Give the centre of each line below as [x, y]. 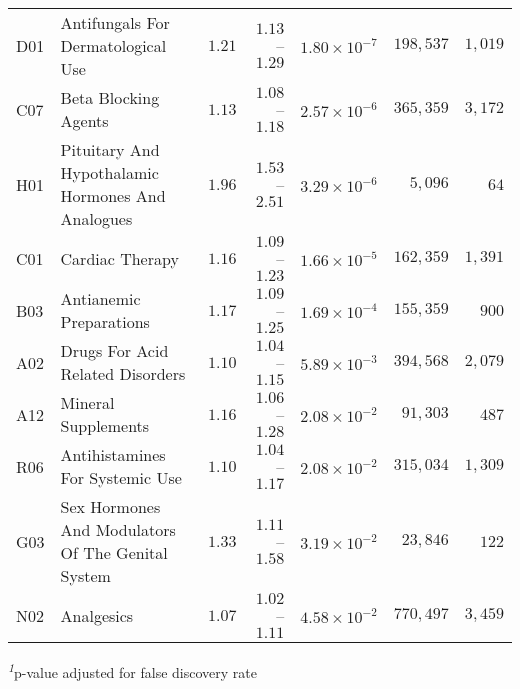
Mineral [87, 402]
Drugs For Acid [114, 350]
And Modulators [118, 529]
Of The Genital [114, 552]
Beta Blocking [110, 97]
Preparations [105, 321]
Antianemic [100, 298]
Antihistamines [113, 454]
